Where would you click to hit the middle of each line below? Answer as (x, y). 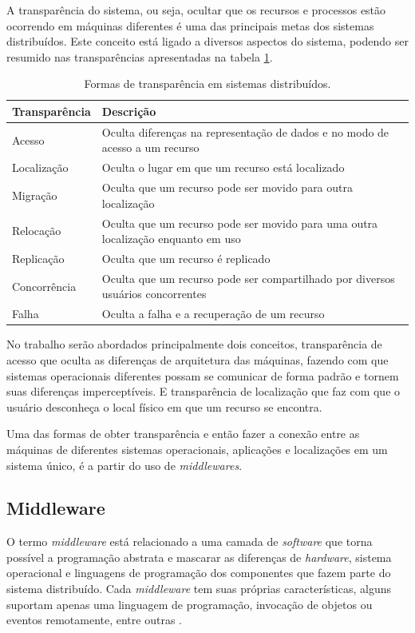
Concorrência (44, 286)
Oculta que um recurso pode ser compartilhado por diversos (248, 278)
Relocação (37, 231)
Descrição (129, 111)
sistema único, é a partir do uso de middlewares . (125, 465)
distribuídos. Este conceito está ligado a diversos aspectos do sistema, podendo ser (207, 41)
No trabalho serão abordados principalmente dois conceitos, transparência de (194, 344)
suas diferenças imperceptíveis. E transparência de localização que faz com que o (204, 391)
